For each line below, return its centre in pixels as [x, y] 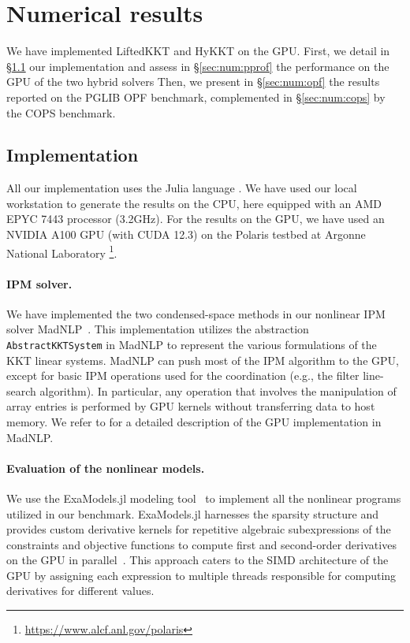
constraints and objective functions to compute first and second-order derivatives [201, 544]
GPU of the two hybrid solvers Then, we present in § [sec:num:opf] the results [193, 82]
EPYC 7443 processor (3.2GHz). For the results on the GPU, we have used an [196, 219]
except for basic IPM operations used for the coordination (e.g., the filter [183, 375]
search [21, 390]
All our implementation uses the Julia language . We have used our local [182, 188]
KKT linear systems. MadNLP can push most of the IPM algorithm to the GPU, [203, 360]
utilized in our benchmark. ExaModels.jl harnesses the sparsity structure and [192, 513]
